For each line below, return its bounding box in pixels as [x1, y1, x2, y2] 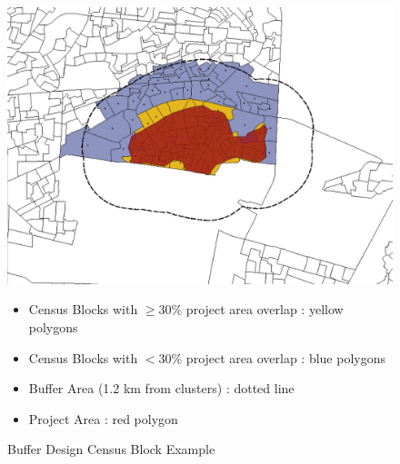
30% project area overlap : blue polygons [158, 348, 386, 367]
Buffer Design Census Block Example [7, 439, 215, 459]
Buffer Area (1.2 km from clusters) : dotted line [28, 379, 295, 398]
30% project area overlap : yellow [158, 300, 344, 319]
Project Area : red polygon [28, 409, 178, 428]
